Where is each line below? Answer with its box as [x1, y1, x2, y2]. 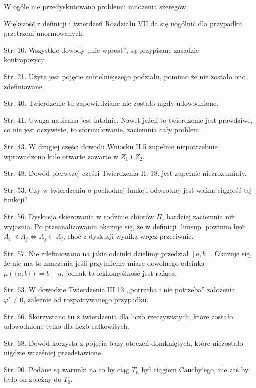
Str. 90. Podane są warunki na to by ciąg [4, 364, 130, 374]
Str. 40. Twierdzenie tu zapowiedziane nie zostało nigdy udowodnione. [4, 98, 219, 108]
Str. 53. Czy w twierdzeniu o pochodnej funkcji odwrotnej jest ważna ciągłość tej [4, 184, 252, 195]
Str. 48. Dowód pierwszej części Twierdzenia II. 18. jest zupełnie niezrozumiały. [4, 168, 247, 178]
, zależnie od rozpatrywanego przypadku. [23, 294, 149, 304]
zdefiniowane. [4, 81, 44, 91]
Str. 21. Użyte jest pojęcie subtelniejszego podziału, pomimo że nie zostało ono [4, 71, 246, 81]
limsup [181, 223, 201, 231]
